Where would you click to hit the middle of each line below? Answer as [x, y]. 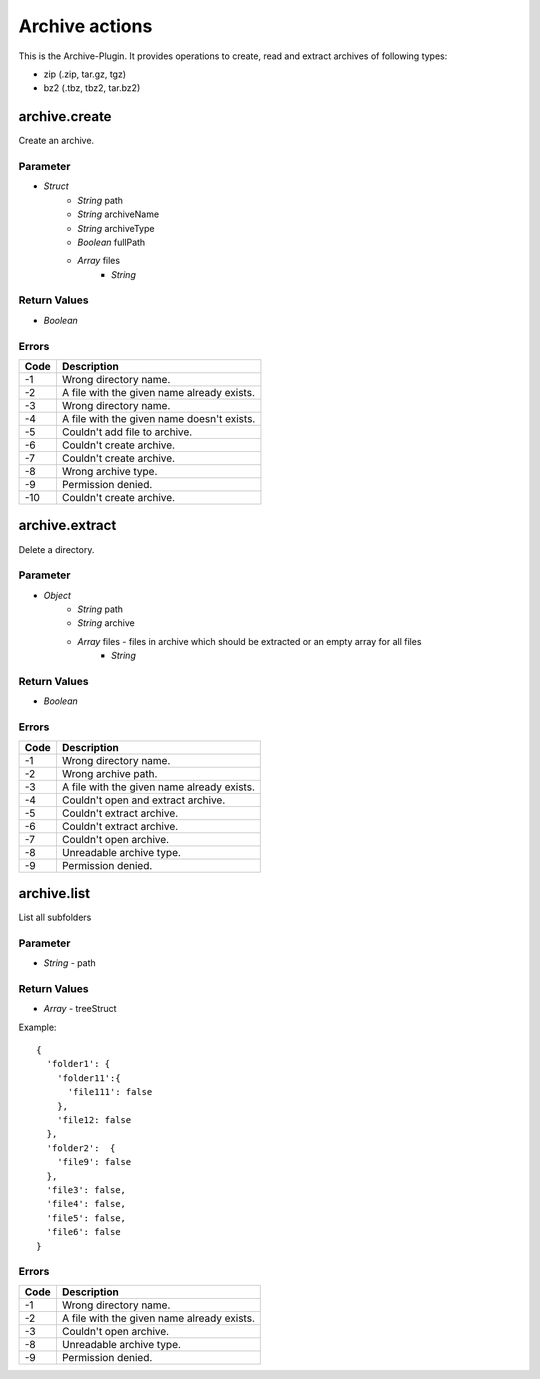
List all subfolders [55, 917]
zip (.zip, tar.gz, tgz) [85, 74]
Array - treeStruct [80, 1009]
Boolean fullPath [111, 242]
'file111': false [110, 1092]
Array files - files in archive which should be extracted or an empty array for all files [249, 641]
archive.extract [67, 525]
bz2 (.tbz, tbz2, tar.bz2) [92, 88]
